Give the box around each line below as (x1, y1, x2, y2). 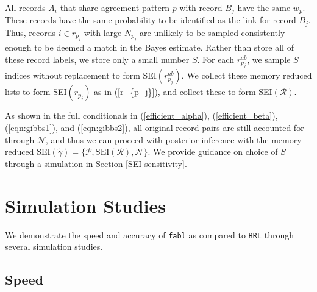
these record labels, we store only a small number (5, 52, 190, 65)
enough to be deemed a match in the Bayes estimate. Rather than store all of (5, 41, 294, 54)
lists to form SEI (5, 85, 67, 98)
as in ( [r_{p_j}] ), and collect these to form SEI (94, 85, 272, 98)
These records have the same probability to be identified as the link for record (5, 13, 296, 26)
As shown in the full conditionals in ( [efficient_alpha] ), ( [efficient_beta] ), (5, 109, 278, 122)
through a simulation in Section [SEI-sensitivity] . (5, 157, 187, 170)
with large (84, 26, 122, 38)
